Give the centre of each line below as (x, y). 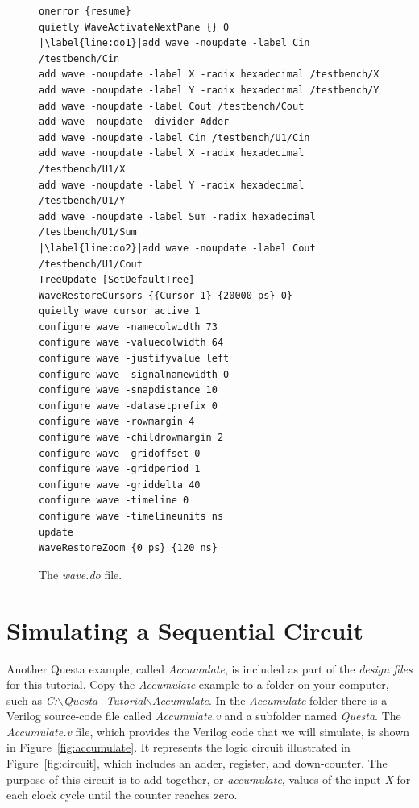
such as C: (32, 700)
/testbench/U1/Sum (88, 232)
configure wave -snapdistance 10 (128, 390)
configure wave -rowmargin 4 (117, 422)
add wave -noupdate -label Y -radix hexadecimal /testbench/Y (209, 90)
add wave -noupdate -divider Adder (134, 122)
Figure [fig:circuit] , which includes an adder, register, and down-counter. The (197, 763)
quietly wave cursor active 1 (120, 311)
